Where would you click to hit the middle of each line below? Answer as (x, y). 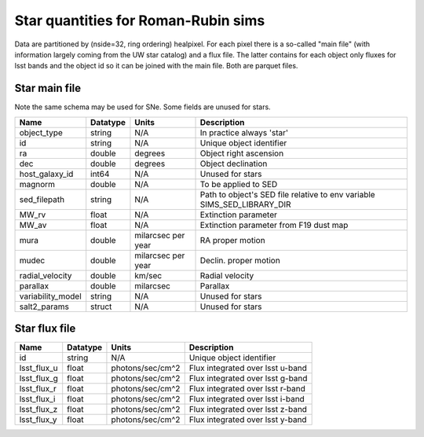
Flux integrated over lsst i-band (247, 399)
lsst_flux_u (38, 368)
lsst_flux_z (38, 409)
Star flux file (45, 329)
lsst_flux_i (37, 399)
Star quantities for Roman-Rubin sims (140, 20)
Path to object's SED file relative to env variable (288, 194)
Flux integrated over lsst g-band (248, 379)
